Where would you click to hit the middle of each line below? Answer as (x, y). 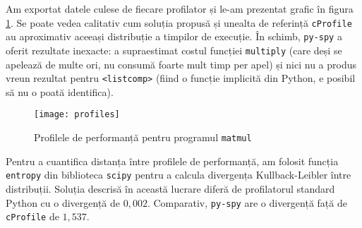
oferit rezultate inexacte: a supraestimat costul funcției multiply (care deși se (174, 50)
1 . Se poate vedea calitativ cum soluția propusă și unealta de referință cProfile (179, 22)
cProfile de (32, 216)
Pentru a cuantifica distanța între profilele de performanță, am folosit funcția (172, 161)
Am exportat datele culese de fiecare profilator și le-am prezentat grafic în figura (180, 8)
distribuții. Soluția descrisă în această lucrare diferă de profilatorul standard (170, 188)
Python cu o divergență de (63, 202)
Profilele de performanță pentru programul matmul (143, 137)
